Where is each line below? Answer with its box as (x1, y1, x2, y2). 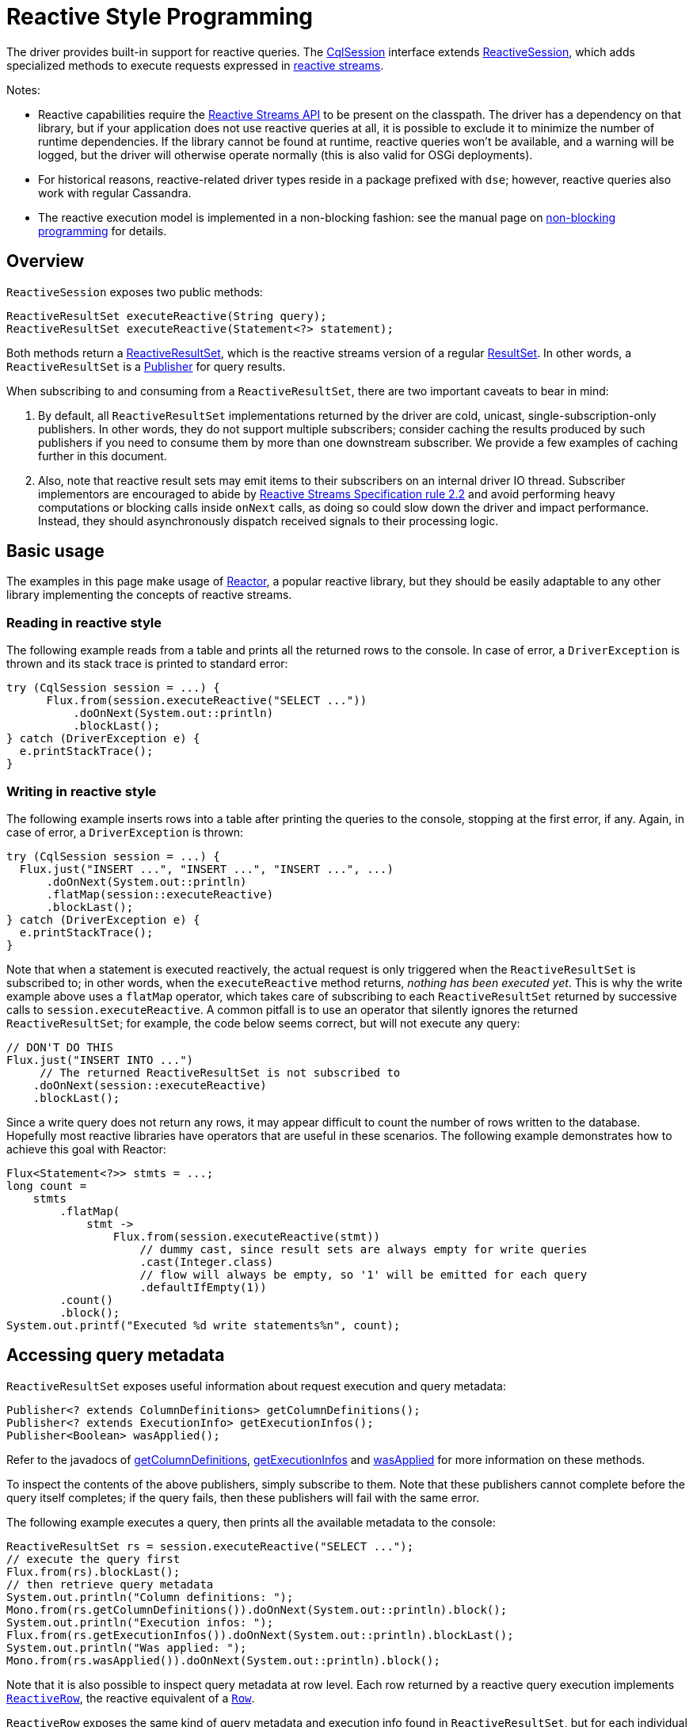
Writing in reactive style (6, 783, 157, 799)
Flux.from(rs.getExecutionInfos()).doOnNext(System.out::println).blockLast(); (6, 1628, 514, 1641)
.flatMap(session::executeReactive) (46, 887, 274, 901)
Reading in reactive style (6, 614, 162, 631)
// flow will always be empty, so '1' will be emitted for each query (139, 1268, 588, 1281)
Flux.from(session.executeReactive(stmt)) (112, 1229, 381, 1243)
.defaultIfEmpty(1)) (139, 1280, 267, 1294)
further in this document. (38, 448, 167, 463)
